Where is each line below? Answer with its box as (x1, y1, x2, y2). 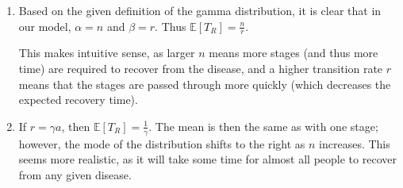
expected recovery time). (18, 91, 138, 108)
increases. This (319, 135, 390, 152)
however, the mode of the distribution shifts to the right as (18, 135, 305, 152)
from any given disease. (18, 166, 132, 182)
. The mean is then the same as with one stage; (148, 117, 378, 134)
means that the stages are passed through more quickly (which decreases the (18, 75, 391, 92)
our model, (18, 17, 71, 34)
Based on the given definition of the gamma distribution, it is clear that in (18, 2, 382, 18)
